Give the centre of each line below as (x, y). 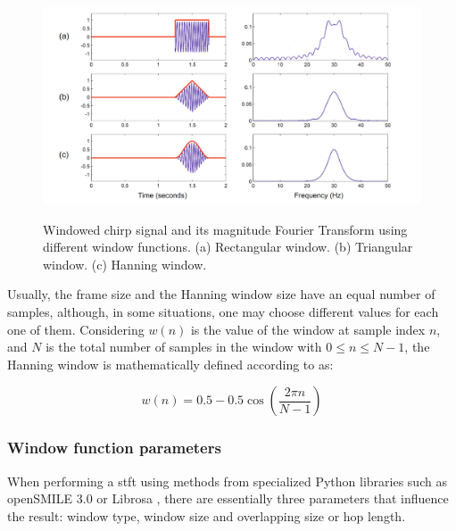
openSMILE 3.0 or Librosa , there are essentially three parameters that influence (228, 498)
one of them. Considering (76, 329)
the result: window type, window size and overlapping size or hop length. (207, 515)
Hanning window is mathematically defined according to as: (170, 364)
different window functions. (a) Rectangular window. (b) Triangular (228, 247)
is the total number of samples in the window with (184, 347)
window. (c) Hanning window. (125, 264)
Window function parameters (114, 448)
